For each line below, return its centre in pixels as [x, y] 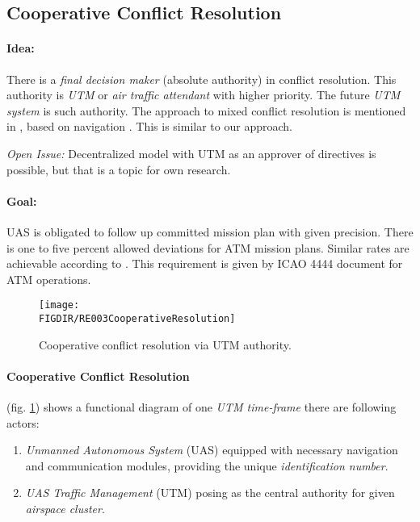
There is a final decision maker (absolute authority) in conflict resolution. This [202, 79]
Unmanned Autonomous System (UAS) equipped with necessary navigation [212, 450]
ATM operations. [49, 279]
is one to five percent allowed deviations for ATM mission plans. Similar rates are [208, 247]
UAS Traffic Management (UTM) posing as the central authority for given [210, 493]
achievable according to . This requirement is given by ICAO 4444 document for [205, 263]
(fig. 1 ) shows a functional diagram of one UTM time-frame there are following [202, 407]
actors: [23, 422]
